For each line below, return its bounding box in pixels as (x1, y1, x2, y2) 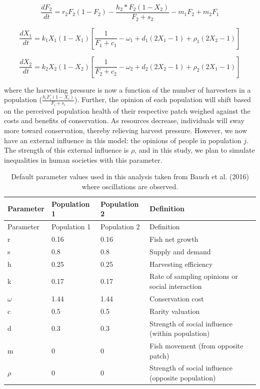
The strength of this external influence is (4, 145, 129, 155)
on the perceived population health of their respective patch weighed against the (4, 105, 250, 116)
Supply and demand (149, 246, 211, 256)
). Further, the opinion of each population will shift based (74, 94, 251, 105)
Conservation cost (149, 293, 204, 303)
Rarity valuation (149, 305, 200, 316)
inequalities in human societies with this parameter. (4, 154, 162, 165)
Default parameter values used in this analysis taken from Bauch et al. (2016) (11, 171, 249, 182)
